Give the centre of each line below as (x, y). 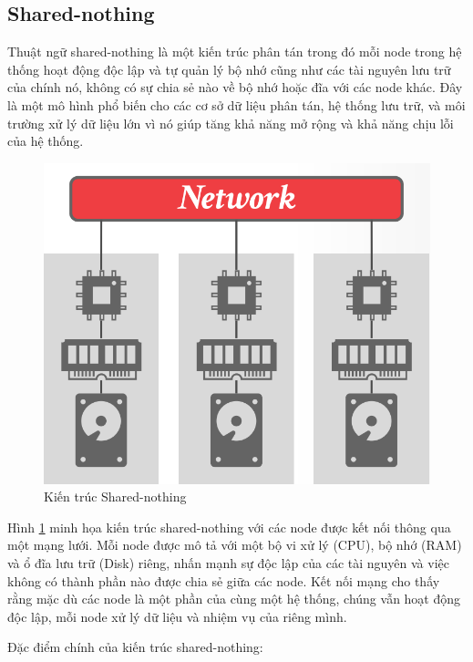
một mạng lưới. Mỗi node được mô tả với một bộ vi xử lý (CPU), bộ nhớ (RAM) (235, 545)
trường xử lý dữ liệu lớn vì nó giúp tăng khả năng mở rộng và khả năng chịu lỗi (231, 123)
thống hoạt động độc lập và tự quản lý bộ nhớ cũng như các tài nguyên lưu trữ (229, 69)
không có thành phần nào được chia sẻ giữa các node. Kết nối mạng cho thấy (224, 580)
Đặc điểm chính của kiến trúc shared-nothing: (135, 647)
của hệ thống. (46, 141)
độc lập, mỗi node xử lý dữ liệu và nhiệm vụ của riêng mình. (177, 616)
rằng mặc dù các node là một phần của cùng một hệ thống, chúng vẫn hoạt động (234, 599)
